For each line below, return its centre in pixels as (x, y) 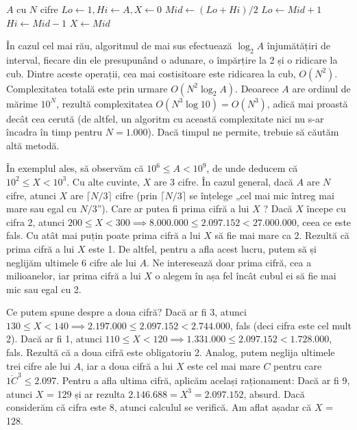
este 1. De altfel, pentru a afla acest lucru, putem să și (202, 248)
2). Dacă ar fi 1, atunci (54, 339)
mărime (22, 103)
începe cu (326, 208)
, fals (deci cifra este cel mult (291, 325)
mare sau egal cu (41, 208)
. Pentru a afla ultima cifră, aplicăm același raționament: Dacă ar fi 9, (203, 380)
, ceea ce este (324, 222)
